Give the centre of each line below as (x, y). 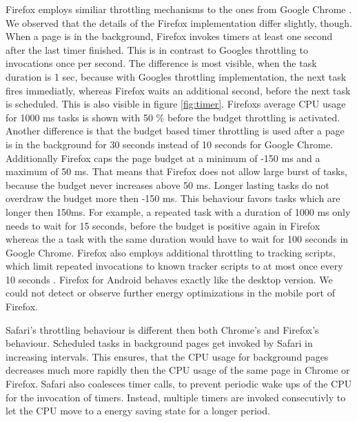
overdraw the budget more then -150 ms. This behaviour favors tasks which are (173, 198)
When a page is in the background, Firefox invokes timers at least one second (169, 36)
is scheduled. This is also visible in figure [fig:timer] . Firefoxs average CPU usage (176, 104)
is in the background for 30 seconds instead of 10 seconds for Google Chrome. (170, 144)
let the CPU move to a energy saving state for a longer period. (138, 411)
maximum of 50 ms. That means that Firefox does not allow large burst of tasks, (176, 171)
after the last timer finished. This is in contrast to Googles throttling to (157, 49)
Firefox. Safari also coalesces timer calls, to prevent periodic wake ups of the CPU (179, 384)
